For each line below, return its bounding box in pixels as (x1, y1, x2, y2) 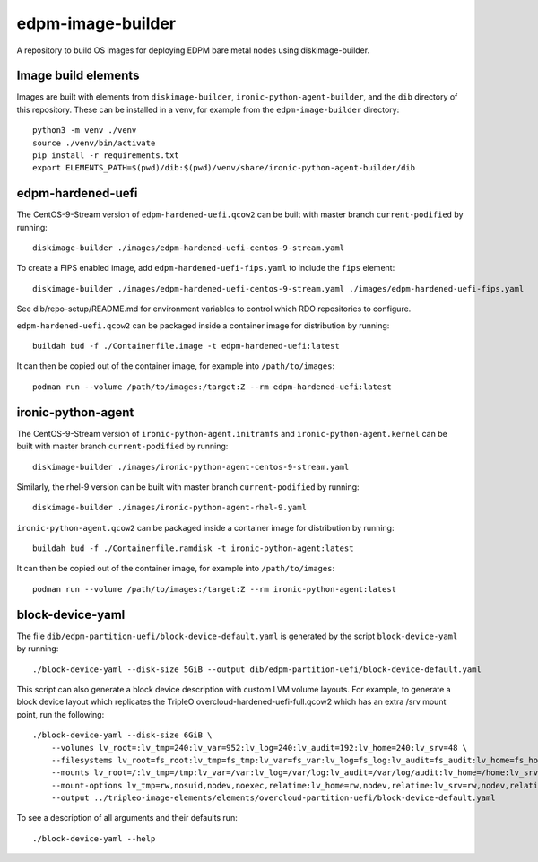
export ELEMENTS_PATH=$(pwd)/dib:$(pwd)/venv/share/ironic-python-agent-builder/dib (32, 162, 416, 173)
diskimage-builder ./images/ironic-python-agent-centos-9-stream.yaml (32, 462, 350, 472)
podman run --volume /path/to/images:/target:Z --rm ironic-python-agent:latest (32, 584, 397, 594)
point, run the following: (16, 709, 105, 719)
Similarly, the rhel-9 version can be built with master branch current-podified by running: (16, 481, 360, 492)
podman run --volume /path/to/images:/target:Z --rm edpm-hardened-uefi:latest (32, 381, 392, 392)
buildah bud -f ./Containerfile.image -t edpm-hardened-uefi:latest (32, 341, 340, 352)
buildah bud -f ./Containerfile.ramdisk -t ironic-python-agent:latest (32, 544, 354, 553)
